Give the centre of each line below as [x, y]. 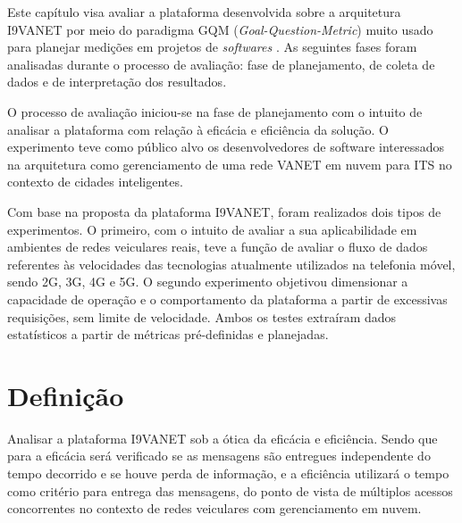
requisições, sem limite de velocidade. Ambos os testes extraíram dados [202, 316]
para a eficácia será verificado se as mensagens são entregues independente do [219, 456]
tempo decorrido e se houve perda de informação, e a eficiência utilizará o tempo [228, 473]
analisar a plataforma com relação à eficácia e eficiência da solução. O [198, 129]
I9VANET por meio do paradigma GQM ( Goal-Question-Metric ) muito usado [220, 29]
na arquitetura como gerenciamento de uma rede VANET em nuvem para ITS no [230, 164]
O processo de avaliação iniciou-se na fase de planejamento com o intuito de [215, 111]
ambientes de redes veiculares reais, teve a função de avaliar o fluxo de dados [218, 247]
